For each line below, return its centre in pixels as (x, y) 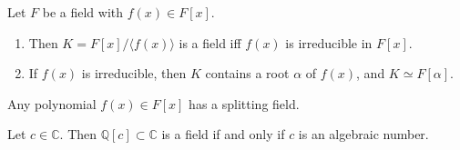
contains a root (247, 73)
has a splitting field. (244, 103)
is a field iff (210, 42)
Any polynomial (52, 103)
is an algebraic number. (363, 134)
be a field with (83, 12)
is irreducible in (329, 42)
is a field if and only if (223, 134)
